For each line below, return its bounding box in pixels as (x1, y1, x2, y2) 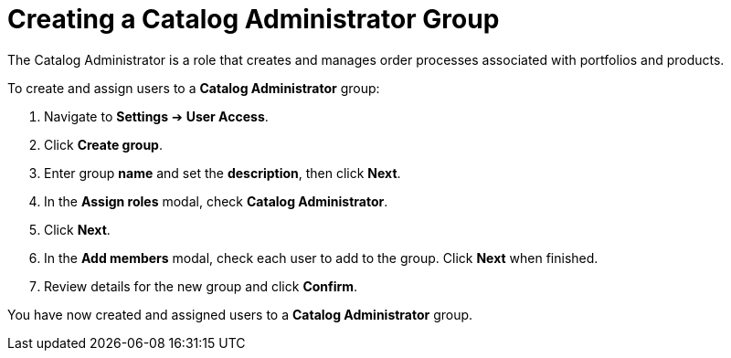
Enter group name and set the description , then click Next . (44, 164, 401, 181)
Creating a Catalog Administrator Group (7, 4, 500, 35)
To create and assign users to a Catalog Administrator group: (7, 79, 380, 96)
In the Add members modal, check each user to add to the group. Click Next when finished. (44, 249, 599, 266)
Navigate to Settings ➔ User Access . (44, 108, 269, 124)
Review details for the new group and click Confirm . (44, 278, 358, 294)
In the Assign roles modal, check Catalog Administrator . (44, 193, 388, 209)
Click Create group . (44, 136, 163, 153)
